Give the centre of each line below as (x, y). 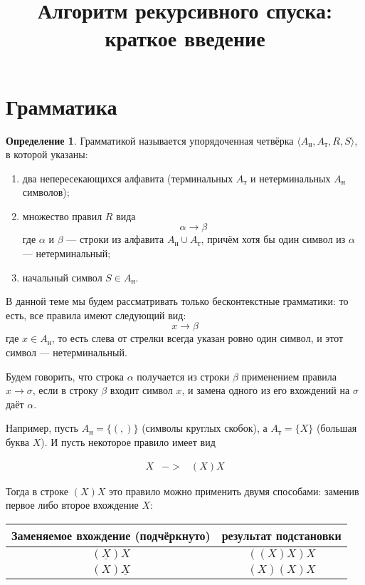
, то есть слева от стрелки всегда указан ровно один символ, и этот (197, 338)
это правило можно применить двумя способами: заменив (234, 491)
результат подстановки (281, 535)
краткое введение (185, 38)
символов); (46, 192)
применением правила (289, 376)
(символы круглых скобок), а (205, 428)
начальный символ (62, 277)
